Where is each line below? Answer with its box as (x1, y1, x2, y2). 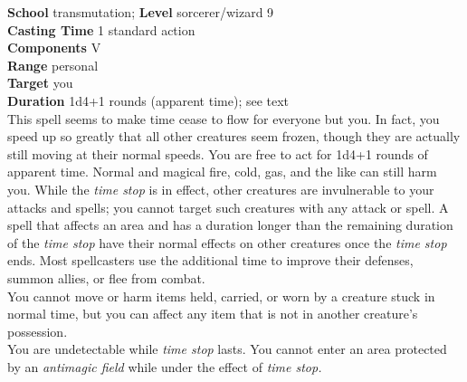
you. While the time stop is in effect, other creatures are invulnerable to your (7, 179, 434, 198)
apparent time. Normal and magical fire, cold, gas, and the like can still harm (7, 162, 437, 181)
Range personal (7, 55, 99, 74)
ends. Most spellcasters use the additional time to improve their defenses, (7, 251, 414, 270)
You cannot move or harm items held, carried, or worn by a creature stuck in (7, 286, 435, 305)
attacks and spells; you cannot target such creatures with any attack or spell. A (7, 197, 449, 216)
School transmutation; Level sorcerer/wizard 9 (7, 3, 274, 21)
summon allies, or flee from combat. (7, 268, 205, 287)
